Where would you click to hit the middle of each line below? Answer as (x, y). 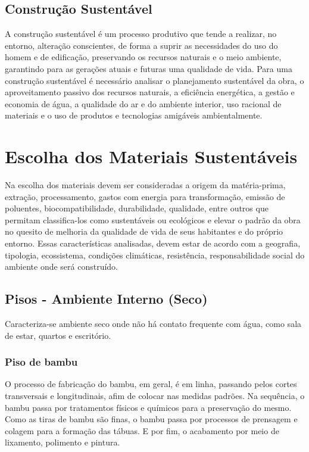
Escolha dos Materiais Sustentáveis (151, 156)
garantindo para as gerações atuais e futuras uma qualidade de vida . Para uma (149, 68)
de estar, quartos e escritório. (58, 335)
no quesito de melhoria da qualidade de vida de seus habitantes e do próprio (144, 231)
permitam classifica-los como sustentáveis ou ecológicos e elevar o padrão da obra (153, 219)
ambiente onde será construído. (62, 266)
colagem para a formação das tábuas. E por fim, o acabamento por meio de (142, 430)
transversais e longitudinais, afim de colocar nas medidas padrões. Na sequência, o (155, 396)
